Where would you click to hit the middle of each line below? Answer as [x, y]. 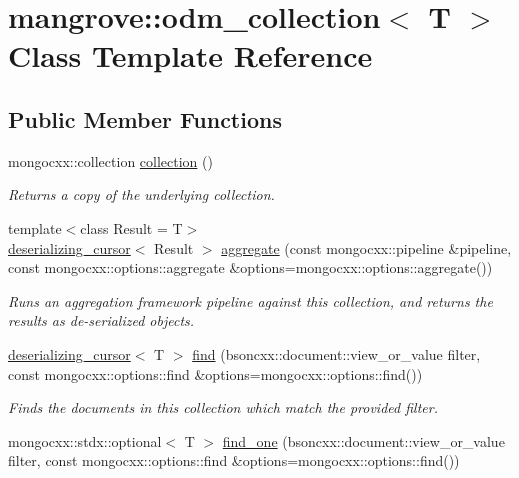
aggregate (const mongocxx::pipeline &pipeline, [366, 247]
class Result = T [131, 227]
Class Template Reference [190, 55]
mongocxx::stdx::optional [85, 440]
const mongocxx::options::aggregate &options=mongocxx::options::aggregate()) [250, 267]
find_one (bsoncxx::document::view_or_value [363, 440]
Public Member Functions [145, 118]
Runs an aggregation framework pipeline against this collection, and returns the [250, 300]
